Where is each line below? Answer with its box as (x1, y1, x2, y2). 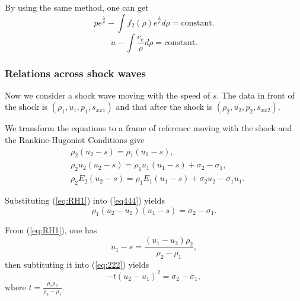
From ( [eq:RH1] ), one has (5, 224, 97, 236)
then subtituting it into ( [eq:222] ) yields (5, 258, 149, 270)
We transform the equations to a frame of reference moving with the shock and (5, 122, 292, 134)
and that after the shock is (116, 100, 213, 113)
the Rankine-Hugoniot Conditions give (5, 134, 145, 145)
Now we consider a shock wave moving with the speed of (5, 88, 210, 101)
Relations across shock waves (5, 65, 146, 80)
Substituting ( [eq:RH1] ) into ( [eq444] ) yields (5, 194, 165, 207)
